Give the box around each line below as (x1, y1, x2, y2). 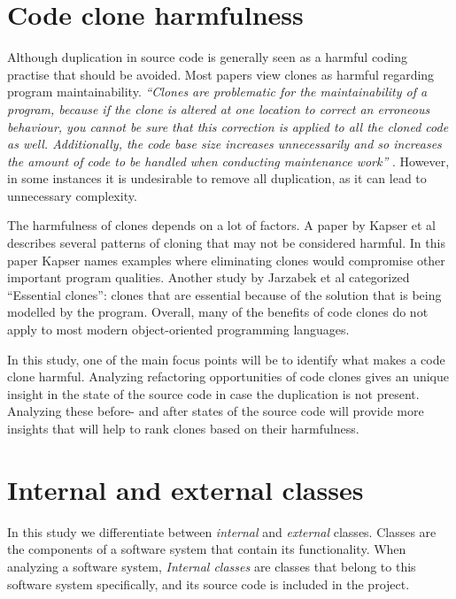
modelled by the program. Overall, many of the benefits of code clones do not (7, 303, 429, 321)
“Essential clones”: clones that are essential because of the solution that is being (7, 285, 442, 303)
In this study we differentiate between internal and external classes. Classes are (7, 522, 437, 541)
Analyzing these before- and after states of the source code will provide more (7, 402, 424, 420)
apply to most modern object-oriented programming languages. (7, 320, 350, 339)
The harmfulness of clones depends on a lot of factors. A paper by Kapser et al (7, 216, 436, 234)
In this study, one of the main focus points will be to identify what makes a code (7, 349, 445, 368)
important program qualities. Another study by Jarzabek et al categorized (7, 268, 410, 287)
